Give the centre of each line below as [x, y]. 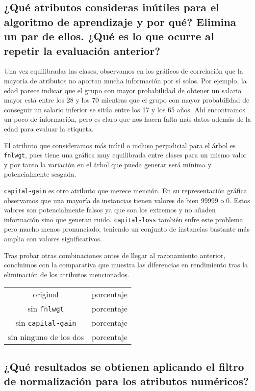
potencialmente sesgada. [40, 174]
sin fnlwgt [46, 309]
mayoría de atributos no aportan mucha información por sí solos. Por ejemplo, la [125, 80]
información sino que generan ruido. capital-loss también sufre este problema [124, 219]
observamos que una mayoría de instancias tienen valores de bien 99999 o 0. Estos [127, 200]
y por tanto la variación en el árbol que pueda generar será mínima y [108, 164]
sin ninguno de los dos [46, 337]
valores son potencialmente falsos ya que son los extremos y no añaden [110, 210]
